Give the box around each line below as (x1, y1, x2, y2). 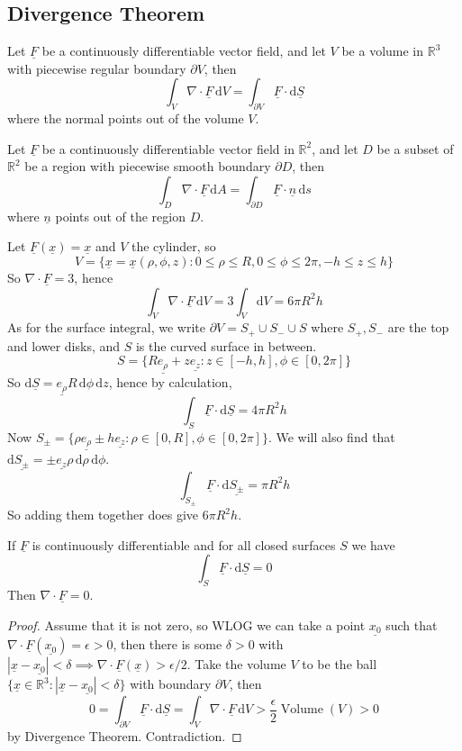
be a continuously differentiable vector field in (41, 139, 294, 158)
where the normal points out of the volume (7, 109, 244, 128)
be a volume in (341, 41, 424, 60)
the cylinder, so (131, 237, 216, 256)
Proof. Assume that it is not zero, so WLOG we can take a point (7, 615, 366, 634)
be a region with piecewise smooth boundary (24, 157, 271, 176)
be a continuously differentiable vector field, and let (41, 41, 326, 60)
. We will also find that (267, 427, 395, 446)
